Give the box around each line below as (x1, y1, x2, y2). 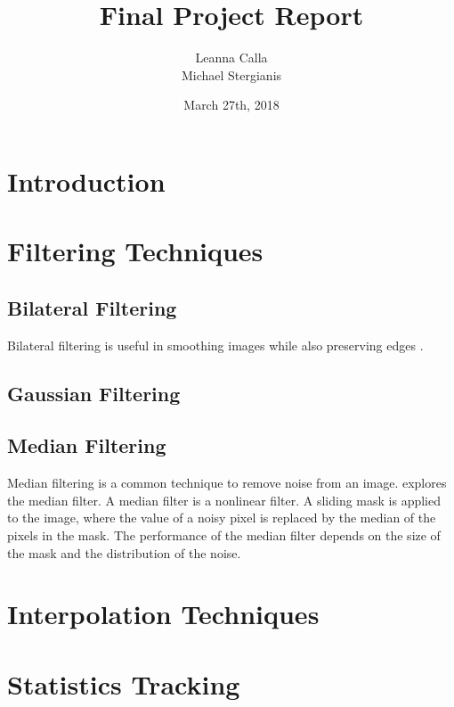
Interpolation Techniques (7, 596, 320, 632)
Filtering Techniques (7, 233, 263, 269)
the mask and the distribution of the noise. (7, 543, 241, 562)
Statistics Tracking (7, 665, 240, 702)
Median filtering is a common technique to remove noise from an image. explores (7, 473, 447, 492)
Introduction (7, 162, 166, 199)
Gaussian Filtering (7, 379, 181, 407)
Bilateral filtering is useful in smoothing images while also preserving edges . (7, 335, 424, 354)
